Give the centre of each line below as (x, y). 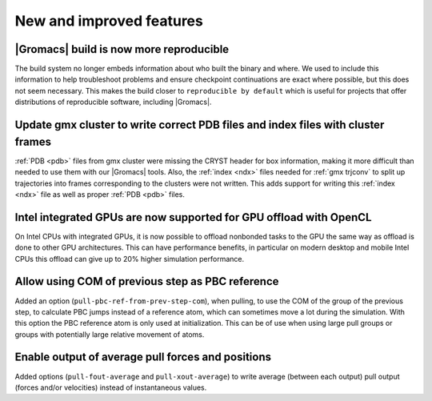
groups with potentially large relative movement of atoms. (110, 334)
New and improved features (109, 21)
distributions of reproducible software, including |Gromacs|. (113, 102)
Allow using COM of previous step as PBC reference (147, 281)
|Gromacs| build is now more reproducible (122, 49)
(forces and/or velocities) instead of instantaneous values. (111, 387)
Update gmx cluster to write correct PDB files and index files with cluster (200, 125)
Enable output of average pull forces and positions (143, 357)
